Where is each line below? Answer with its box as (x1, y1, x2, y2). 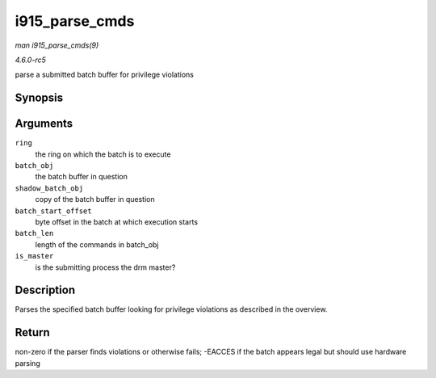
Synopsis (15, 91, 64, 105)
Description (15, 283, 76, 297)
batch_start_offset (15, 206, 92, 216)
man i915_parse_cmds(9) (15, 40, 99, 50)
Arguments (15, 117, 73, 131)
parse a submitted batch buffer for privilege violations (15, 69, 194, 80)
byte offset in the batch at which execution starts (35, 216, 198, 226)
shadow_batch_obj (15, 183, 84, 193)
